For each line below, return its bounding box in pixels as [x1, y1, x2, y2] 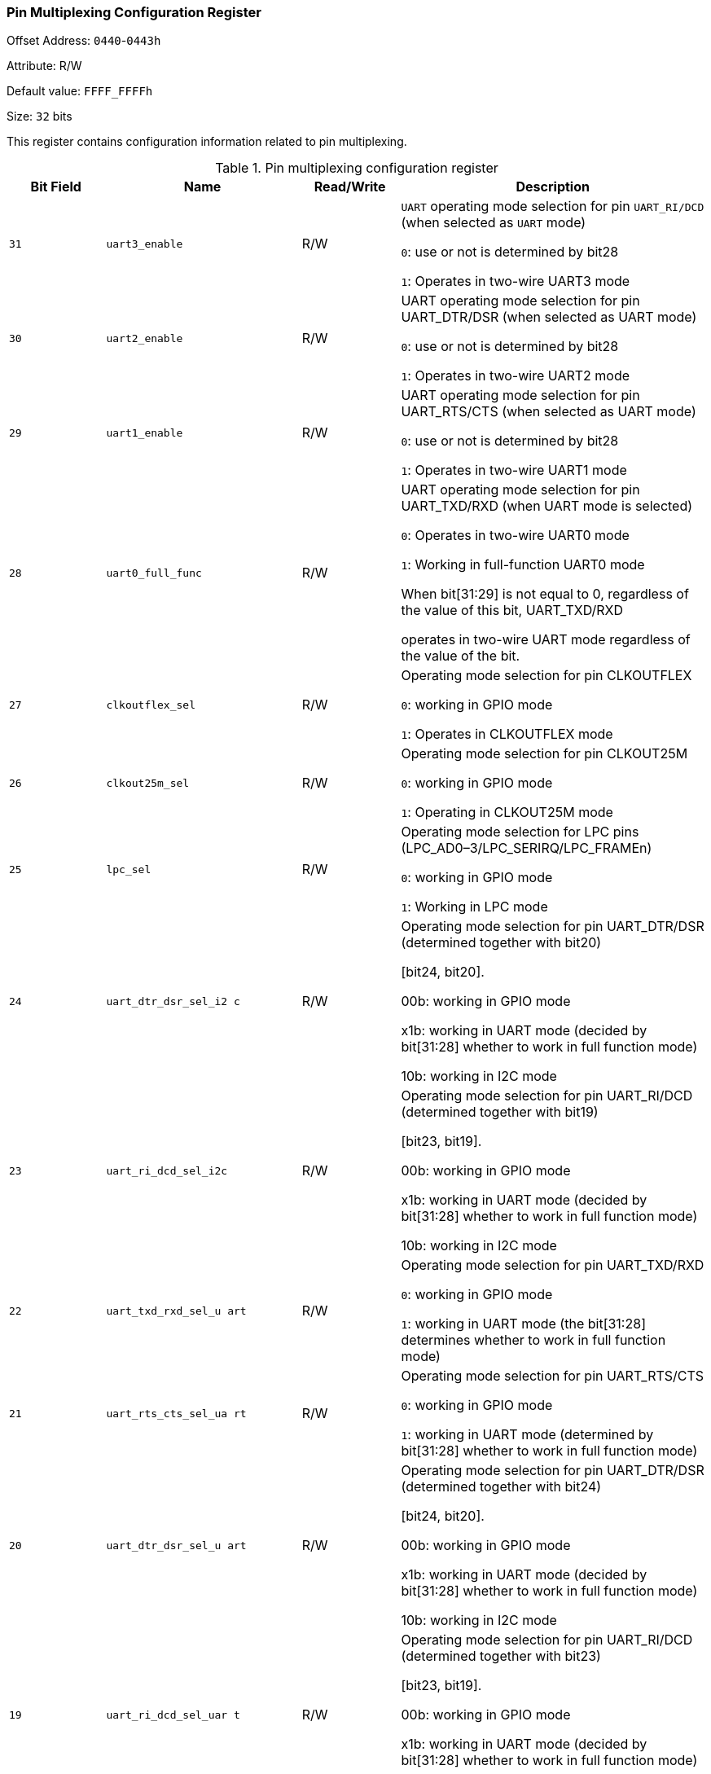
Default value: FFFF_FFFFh [7, 84, 153, 99]
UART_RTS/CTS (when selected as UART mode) [401, 403, 696, 420]
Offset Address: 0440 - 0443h [7, 33, 161, 48]
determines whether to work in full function [401, 1332, 666, 1349]
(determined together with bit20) [401, 934, 602, 951]
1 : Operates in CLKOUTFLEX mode [401, 726, 613, 743]
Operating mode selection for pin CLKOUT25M [401, 745, 688, 762]
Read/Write [314, 178, 386, 195]
